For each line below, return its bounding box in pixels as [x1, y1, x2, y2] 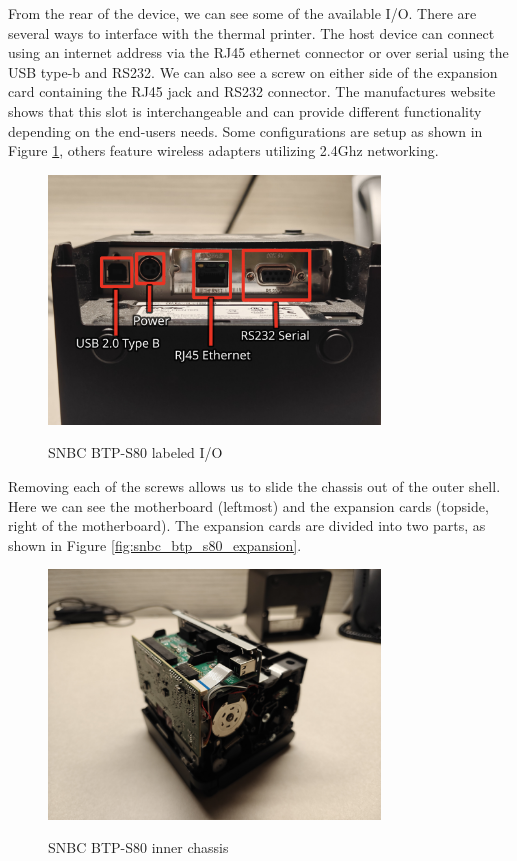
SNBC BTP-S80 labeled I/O [48, 442, 223, 463]
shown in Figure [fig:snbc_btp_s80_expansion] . [8, 534, 302, 555]
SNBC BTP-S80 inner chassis [48, 837, 229, 858]
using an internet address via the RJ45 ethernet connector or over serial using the [8, 42, 509, 63]
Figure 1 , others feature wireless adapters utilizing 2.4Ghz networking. [8, 140, 439, 161]
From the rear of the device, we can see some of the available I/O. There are [8, 3, 477, 23]
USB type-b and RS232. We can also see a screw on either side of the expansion [8, 61, 498, 82]
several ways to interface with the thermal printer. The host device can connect [8, 22, 495, 43]
